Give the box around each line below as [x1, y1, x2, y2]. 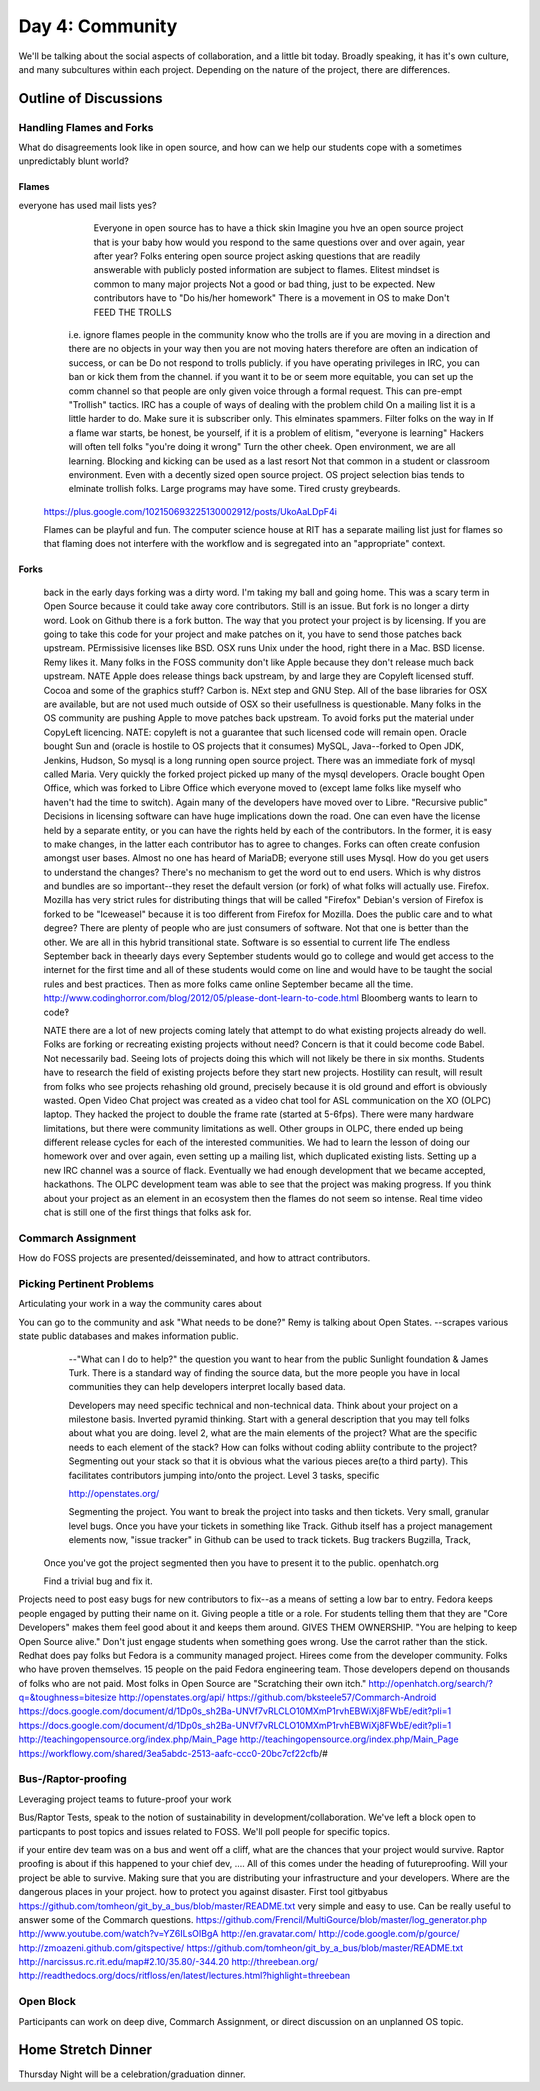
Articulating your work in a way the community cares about [18, 1298, 262, 1310]
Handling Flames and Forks [18, 120, 154, 134]
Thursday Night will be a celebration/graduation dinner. [18, 2068, 246, 2080]
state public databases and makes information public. [18, 1330, 239, 1342]
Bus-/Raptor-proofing [18, 1772, 127, 1786]
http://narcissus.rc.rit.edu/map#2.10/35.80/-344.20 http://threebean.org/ [18, 1956, 319, 1968]
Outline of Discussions [18, 90, 164, 107]
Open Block [18, 1995, 77, 2009]
